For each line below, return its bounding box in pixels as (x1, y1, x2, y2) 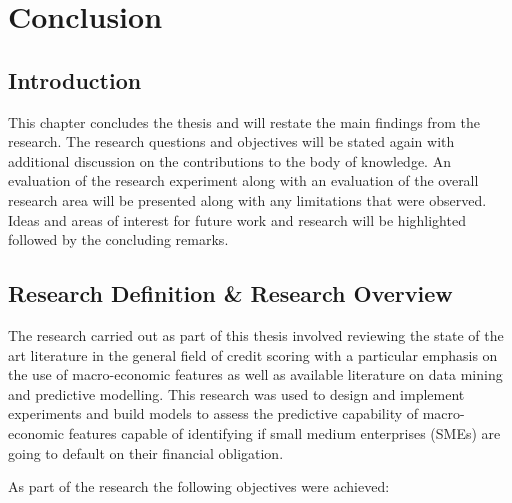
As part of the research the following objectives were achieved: (8, 476, 390, 497)
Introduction (8, 64, 142, 95)
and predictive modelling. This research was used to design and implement (8, 383, 465, 404)
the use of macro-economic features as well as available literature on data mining (8, 364, 503, 385)
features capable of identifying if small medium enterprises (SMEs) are (68, 422, 501, 443)
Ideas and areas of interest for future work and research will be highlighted (8, 209, 466, 230)
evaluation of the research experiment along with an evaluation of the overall (8, 170, 479, 191)
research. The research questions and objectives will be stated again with (8, 131, 455, 152)
